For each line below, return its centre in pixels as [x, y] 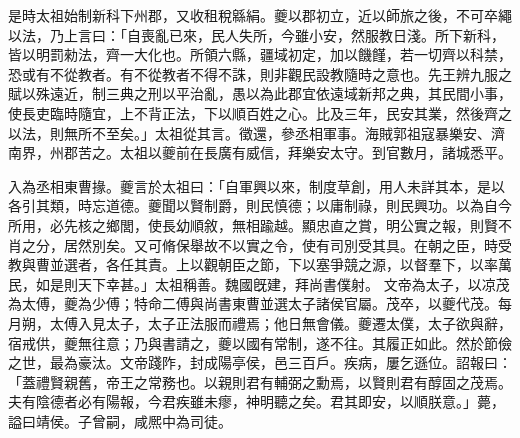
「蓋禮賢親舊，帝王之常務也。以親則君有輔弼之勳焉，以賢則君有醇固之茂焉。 [260, 381]
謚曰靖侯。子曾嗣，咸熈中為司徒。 [120, 420]
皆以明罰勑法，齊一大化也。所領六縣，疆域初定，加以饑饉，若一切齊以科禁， [260, 54]
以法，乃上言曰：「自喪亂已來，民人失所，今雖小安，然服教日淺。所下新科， [256, 34]
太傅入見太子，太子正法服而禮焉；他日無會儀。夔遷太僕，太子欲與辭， [280, 322]
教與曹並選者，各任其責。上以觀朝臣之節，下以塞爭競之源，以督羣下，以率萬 [260, 264]
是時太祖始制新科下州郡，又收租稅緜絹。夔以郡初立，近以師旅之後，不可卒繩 [260, 15]
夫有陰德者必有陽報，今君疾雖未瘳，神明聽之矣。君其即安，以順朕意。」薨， [256, 401]
